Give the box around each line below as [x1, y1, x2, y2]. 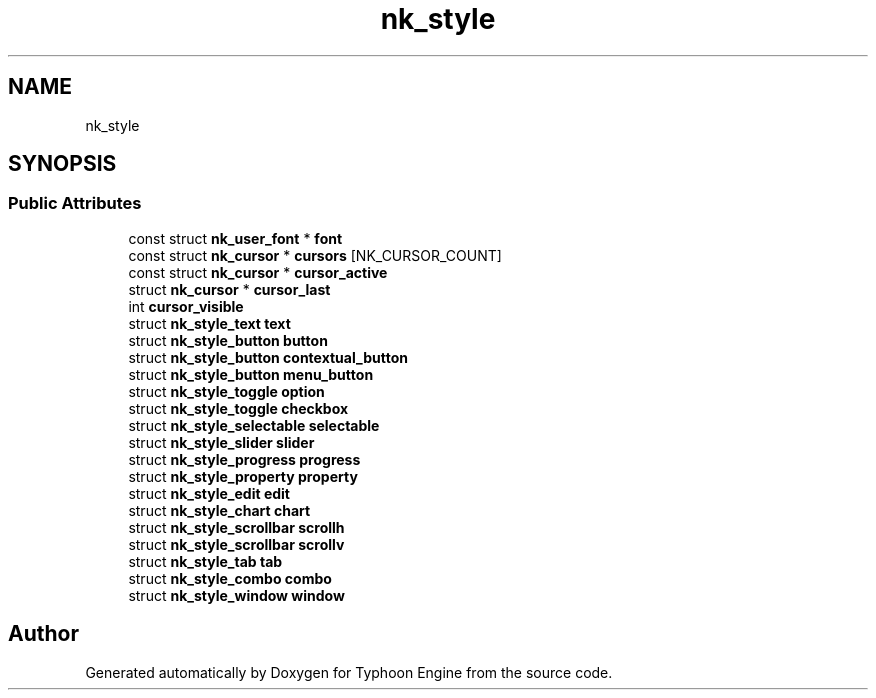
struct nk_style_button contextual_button [128, 348, 408, 366]
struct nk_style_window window [128, 586, 345, 604]
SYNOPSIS [8, 151, 117, 177]
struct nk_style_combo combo [128, 569, 332, 587]
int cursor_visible [128, 297, 244, 315]
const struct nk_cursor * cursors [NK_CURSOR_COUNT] [128, 246, 502, 264]
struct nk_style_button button [128, 331, 328, 349]
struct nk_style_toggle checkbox [128, 399, 349, 417]
